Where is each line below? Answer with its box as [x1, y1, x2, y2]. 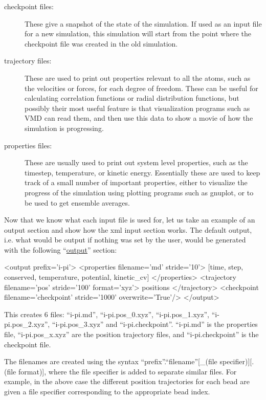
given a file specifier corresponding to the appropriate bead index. [4, 386, 210, 396]
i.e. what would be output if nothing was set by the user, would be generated [4, 234, 246, 245]
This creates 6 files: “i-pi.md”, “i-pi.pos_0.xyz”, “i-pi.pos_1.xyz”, [4, 308, 209, 319]
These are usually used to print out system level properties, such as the [25, 157, 248, 168]
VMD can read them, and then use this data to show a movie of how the [25, 113, 253, 123]
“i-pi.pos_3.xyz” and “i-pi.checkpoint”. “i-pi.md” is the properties [52, 319, 258, 329]
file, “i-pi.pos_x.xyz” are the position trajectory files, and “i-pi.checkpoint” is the [4, 329, 259, 340]
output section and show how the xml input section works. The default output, [4, 224, 252, 235]
